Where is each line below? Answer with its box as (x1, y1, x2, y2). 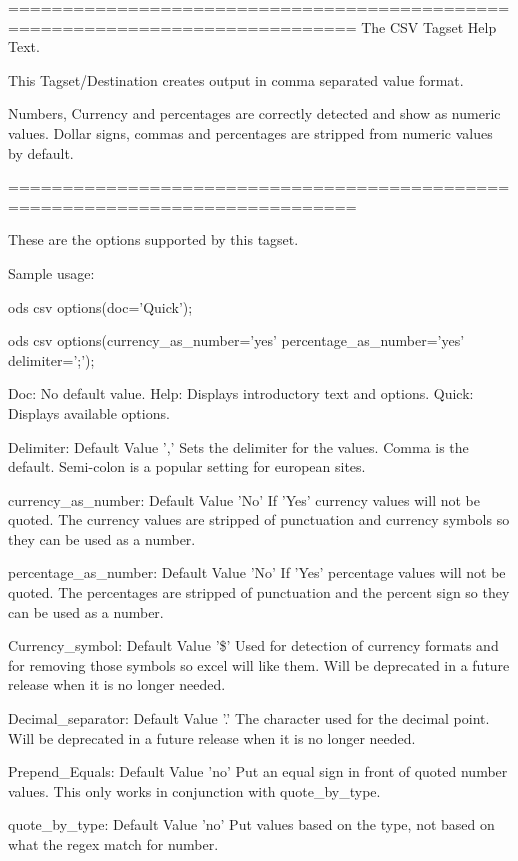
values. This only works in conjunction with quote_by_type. (8, 780, 381, 801)
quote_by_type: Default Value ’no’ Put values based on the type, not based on (8, 814, 495, 835)
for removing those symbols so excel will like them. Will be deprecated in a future (8, 654, 510, 675)
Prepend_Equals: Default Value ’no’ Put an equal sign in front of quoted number (8, 761, 508, 782)
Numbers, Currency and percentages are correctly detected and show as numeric (8, 103, 501, 124)
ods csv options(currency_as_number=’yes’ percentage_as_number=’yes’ (8, 330, 465, 351)
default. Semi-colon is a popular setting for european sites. (8, 456, 366, 477)
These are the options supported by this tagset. (8, 229, 299, 250)
